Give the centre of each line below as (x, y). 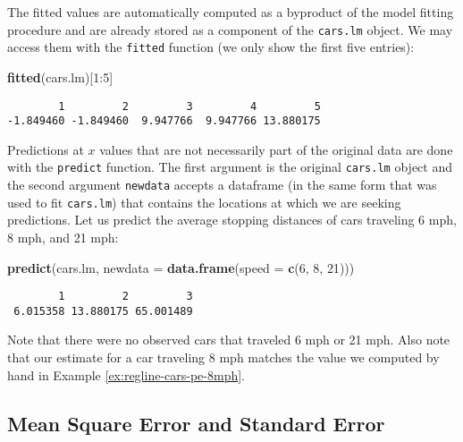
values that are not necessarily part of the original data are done (276, 149)
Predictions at (46, 149)
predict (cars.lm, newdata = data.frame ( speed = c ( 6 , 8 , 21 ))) (181, 267)
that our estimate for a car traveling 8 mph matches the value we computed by (223, 357)
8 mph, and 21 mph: (63, 237)
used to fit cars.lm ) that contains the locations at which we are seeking (204, 202)
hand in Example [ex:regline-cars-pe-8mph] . (126, 374)
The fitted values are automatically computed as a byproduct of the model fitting (231, 12)
